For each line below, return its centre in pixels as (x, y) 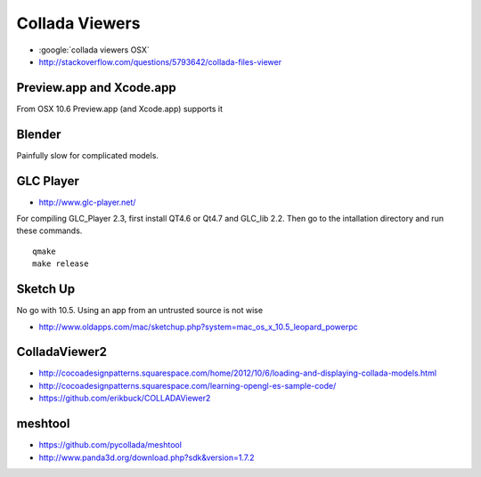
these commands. (49, 230)
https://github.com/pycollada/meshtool (110, 445)
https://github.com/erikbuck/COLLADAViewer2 (125, 398)
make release (61, 264)
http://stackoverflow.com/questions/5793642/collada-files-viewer (160, 61)
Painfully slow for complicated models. (88, 155)
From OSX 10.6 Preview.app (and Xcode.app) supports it (119, 109)
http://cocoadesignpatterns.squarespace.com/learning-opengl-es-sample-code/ (188, 385)
